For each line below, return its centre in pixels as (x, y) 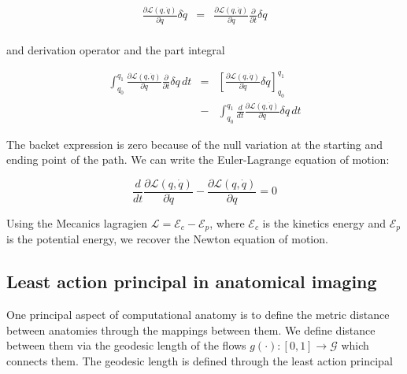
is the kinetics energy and (324, 223)
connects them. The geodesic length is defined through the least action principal (200, 361)
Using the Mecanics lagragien (77, 223)
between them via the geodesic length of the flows (126, 345)
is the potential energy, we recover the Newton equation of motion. (167, 239)
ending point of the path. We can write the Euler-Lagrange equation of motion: (198, 159)
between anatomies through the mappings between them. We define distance (191, 330)
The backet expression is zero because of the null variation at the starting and (195, 144)
